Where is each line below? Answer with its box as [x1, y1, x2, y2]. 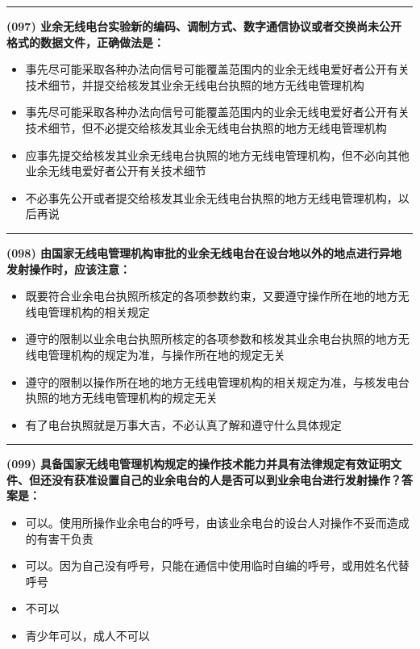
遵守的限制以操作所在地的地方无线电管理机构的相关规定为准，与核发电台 [25, 373, 410, 390]
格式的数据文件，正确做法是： [6, 33, 164, 50]
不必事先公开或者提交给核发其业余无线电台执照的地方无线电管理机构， [25, 189, 398, 206]
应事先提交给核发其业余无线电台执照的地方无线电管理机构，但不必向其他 [25, 146, 410, 163]
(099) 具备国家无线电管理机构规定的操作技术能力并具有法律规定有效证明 [6, 455, 391, 472]
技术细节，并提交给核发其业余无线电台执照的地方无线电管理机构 [25, 76, 364, 93]
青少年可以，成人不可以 [25, 627, 150, 644]
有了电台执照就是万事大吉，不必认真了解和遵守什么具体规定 [25, 416, 342, 433]
